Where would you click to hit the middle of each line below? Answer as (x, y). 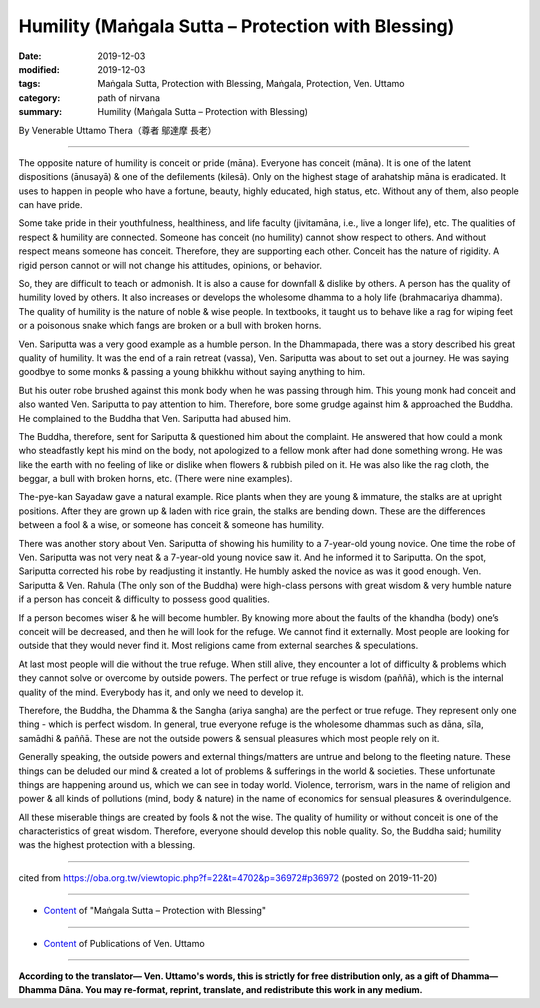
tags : (29, 84)
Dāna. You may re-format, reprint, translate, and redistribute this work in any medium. (241, 990)
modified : (39, 69)
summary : (40, 112)
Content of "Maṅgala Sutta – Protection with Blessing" (155, 911)
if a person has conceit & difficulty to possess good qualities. (144, 599)
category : (39, 97)
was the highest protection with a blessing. (107, 845)
